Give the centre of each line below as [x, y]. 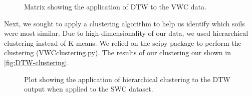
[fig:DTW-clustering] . [37, 62]
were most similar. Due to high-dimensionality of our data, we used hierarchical [126, 33]
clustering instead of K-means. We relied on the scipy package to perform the [123, 43]
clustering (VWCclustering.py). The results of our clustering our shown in [117, 52]
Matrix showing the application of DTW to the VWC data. [115, 6]
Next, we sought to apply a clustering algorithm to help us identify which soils [124, 23]
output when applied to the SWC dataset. [89, 89]
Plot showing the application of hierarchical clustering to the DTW [127, 79]
